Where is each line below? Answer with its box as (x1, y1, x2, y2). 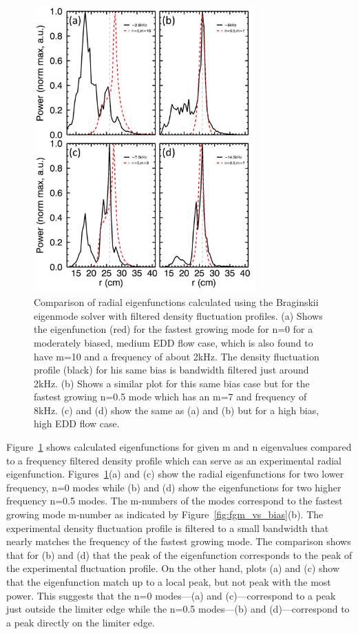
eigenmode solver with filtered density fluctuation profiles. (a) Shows (34, 308, 323, 323)
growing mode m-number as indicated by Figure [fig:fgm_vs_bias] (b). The (6, 507, 324, 522)
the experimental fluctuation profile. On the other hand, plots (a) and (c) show (6, 561, 340, 575)
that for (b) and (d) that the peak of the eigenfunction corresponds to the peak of (6, 547, 352, 562)
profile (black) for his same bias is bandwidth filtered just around (34, 362, 309, 377)
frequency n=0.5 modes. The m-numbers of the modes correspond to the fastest (6, 493, 343, 508)
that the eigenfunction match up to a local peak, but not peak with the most (6, 575, 331, 589)
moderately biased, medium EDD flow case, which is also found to (34, 335, 313, 349)
